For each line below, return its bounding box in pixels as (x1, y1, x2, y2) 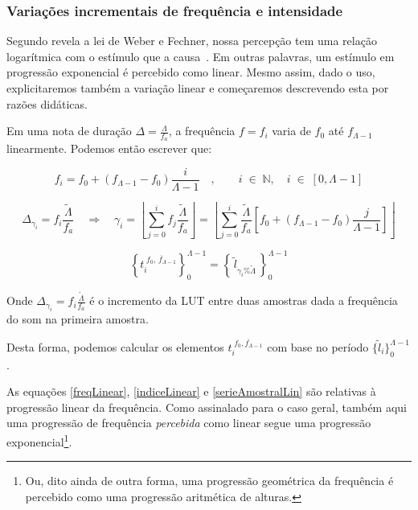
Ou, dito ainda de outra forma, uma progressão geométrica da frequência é (25, 472, 394, 489)
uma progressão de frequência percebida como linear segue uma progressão (6, 414, 371, 431)
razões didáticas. (6, 95, 88, 112)
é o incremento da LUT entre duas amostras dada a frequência (89, 292, 398, 309)
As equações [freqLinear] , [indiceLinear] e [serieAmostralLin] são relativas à (6, 383, 376, 400)
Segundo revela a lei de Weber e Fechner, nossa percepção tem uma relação (6, 32, 377, 49)
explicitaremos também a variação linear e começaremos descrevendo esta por (6, 80, 389, 96)
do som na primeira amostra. (6, 310, 149, 327)
